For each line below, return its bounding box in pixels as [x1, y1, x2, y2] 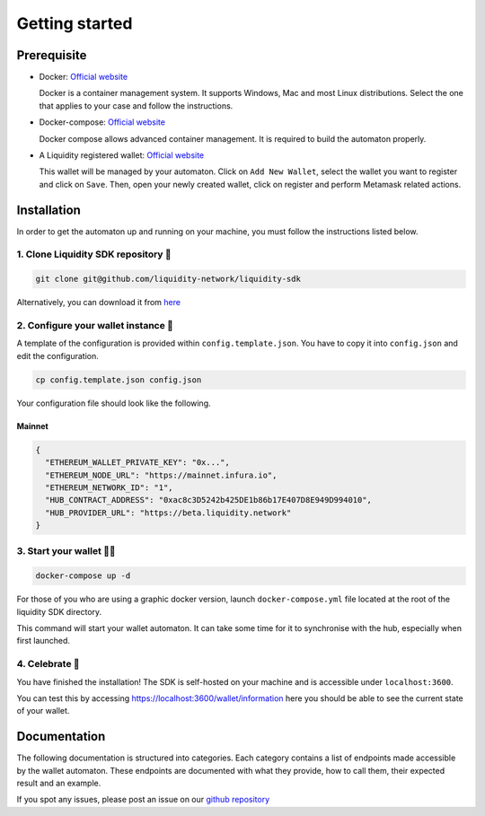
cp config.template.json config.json [35, 374, 202, 385]
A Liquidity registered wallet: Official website [39, 150, 205, 161]
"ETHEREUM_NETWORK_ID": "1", [45, 482, 174, 493]
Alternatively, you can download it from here [16, 297, 181, 308]
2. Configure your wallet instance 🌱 [16, 320, 174, 331]
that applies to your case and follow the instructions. [39, 100, 234, 111]
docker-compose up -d [35, 571, 131, 581]
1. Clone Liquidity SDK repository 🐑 [16, 248, 172, 260]
